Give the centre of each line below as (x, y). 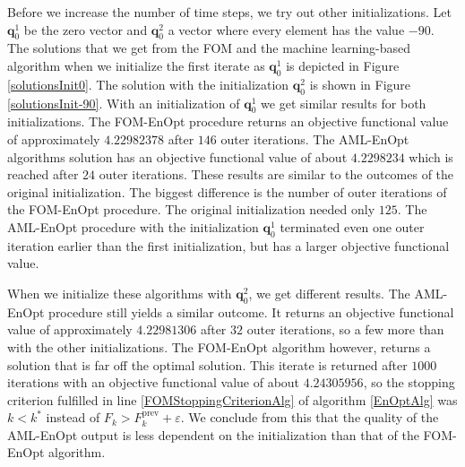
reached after (43, 174)
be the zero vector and (86, 29)
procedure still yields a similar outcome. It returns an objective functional (251, 311)
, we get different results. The (329, 293)
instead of (73, 417)
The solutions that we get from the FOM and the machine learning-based (209, 48)
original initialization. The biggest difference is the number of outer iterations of (227, 191)
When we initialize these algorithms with (120, 293)
